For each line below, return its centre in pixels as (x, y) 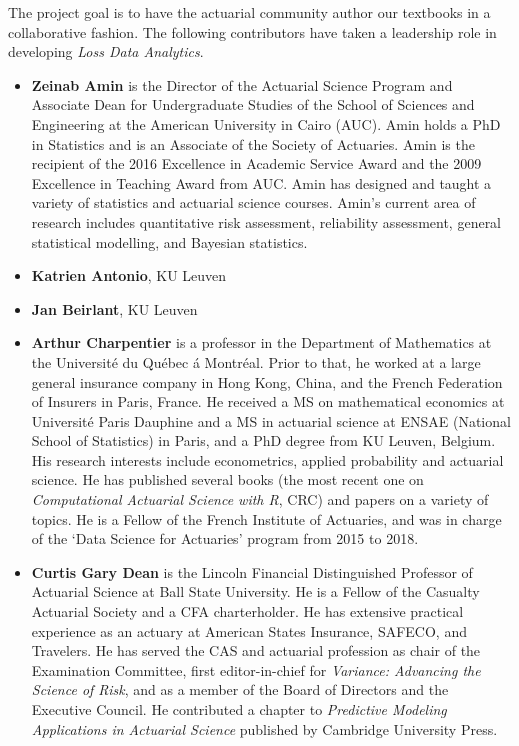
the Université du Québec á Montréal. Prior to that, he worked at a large (256, 361)
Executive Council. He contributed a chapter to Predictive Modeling (239, 709)
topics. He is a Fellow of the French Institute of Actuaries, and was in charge (266, 518)
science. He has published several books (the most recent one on (227, 479)
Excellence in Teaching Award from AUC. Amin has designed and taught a (261, 182)
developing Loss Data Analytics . (106, 51)
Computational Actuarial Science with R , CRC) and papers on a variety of (260, 499)
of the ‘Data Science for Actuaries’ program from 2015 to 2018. (225, 538)
